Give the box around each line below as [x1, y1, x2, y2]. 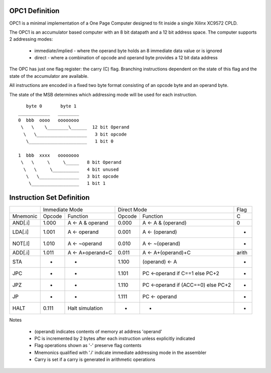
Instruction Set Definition [9, 193, 90, 202]
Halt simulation [67, 305, 103, 312]
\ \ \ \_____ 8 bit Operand [21, 160, 121, 165]
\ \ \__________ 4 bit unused [23, 166, 119, 172]
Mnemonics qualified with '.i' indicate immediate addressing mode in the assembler [34, 349, 207, 355]
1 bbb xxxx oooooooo [18, 152, 79, 158]
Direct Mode [117, 206, 148, 213]
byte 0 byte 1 [26, 103, 77, 109]
